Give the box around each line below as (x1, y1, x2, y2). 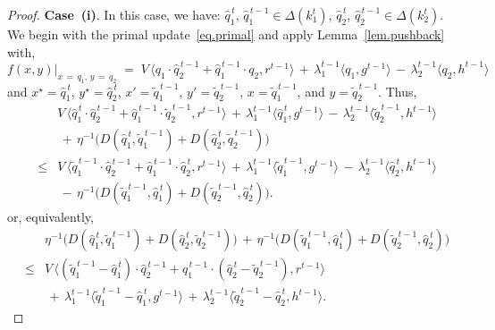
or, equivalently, (7, 207, 94, 225)
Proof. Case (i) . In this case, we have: (7, 5, 221, 23)
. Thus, (378, 81, 417, 100)
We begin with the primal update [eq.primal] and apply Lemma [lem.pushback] (7, 25, 445, 43)
